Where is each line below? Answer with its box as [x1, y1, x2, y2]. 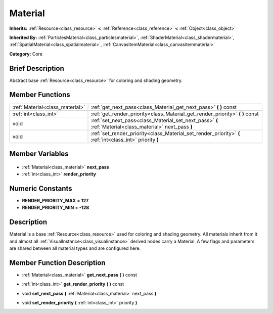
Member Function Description [9, 258, 106, 267]
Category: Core [9, 51, 43, 57]
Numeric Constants [9, 184, 73, 193]
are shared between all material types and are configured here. [9, 245, 141, 251]
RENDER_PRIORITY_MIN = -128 [22, 205, 89, 211]
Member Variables [9, 149, 69, 158]
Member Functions [9, 91, 70, 99]
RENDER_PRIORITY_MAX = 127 [22, 197, 89, 203]
